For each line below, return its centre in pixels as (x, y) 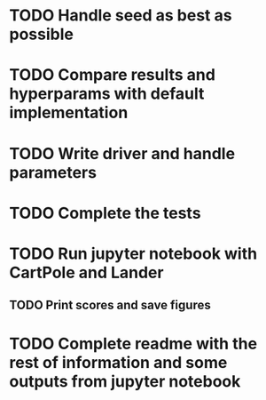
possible (41, 34)
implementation (69, 113)
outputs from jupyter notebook (125, 381)
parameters (53, 172)
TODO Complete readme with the (133, 344)
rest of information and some (118, 362)
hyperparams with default (107, 94)
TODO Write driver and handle (122, 153)
